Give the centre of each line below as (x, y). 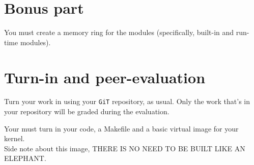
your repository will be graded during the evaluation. (87, 111)
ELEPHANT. (25, 158)
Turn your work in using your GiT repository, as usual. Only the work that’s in (127, 101)
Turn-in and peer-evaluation (105, 77)
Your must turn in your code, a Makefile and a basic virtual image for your (121, 128)
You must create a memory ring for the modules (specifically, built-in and (119, 32)
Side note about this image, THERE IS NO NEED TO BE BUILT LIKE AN (125, 148)
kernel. (15, 138)
